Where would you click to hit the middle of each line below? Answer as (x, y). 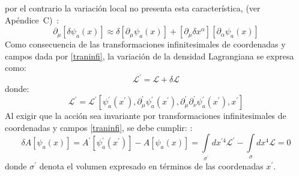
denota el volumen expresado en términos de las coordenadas (151, 166)
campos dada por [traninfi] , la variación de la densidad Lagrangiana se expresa (149, 56)
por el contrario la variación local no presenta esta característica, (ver (133, 8)
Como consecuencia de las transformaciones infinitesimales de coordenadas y (145, 44)
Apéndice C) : (32, 20)
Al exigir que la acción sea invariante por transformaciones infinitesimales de (146, 116)
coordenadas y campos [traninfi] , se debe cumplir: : (99, 127)
